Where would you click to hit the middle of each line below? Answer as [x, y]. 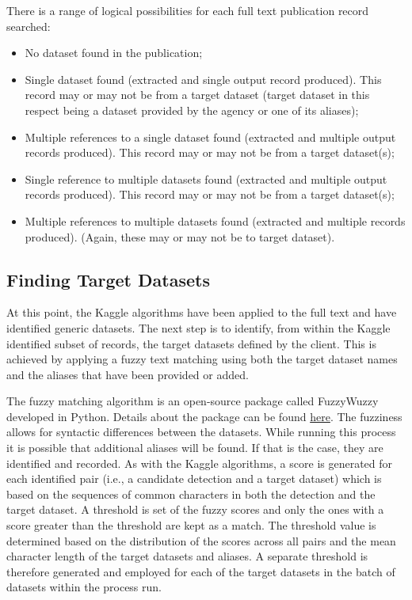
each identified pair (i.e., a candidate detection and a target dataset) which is [194, 478]
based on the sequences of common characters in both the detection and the [191, 494]
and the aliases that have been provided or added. [128, 374]
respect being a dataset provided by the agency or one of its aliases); [192, 110]
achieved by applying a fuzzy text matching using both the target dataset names [202, 359]
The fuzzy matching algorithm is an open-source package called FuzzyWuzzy [193, 401]
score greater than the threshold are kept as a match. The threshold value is [191, 525]
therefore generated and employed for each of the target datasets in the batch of [201, 571]
